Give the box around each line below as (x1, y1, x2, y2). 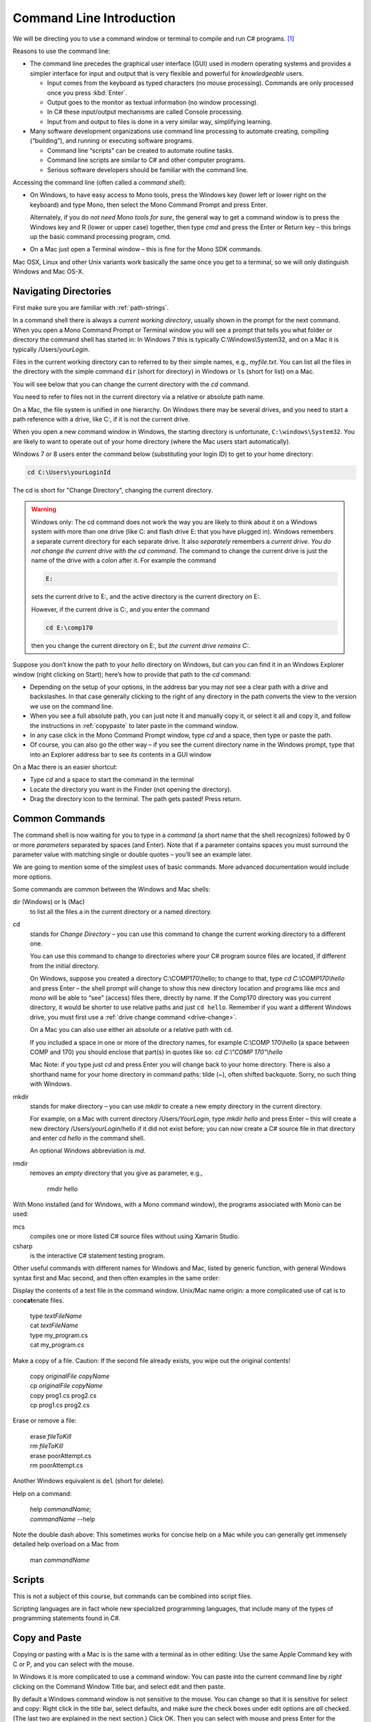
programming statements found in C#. (12, 1614, 121, 1622)
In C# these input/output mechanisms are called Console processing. (47, 107, 243, 116)
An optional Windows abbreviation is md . (30, 1147, 146, 1155)
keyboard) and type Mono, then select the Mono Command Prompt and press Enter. (30, 200, 268, 209)
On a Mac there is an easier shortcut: (12, 763, 118, 771)
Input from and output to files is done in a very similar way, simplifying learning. (47, 117, 272, 125)
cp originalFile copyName (30, 1382, 103, 1390)
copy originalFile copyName (30, 1371, 110, 1380)
